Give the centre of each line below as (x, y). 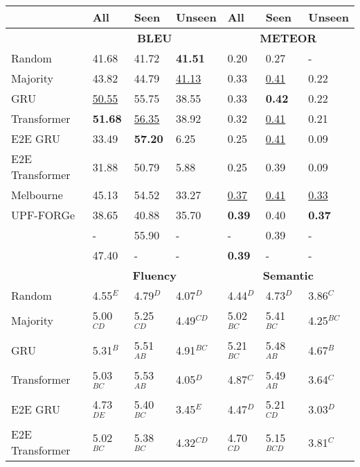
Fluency (154, 275)
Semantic (288, 275)
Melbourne (37, 195)
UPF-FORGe (43, 215)
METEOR (288, 38)
